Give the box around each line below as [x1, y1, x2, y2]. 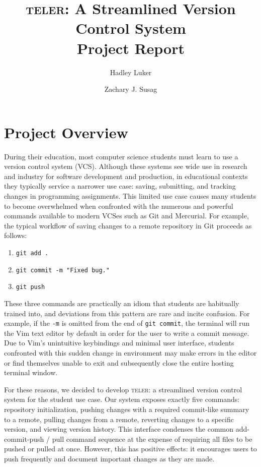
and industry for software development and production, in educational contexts [4, 170, 248, 181]
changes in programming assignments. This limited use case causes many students [4, 191, 256, 201]
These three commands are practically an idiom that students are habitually [4, 298, 239, 308]
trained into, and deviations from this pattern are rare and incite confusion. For [4, 308, 250, 318]
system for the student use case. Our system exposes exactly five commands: [4, 394, 240, 404]
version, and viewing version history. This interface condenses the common [4, 424, 233, 434]
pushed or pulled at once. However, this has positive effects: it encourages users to [4, 443, 257, 454]
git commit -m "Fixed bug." [16, 266, 110, 274]
